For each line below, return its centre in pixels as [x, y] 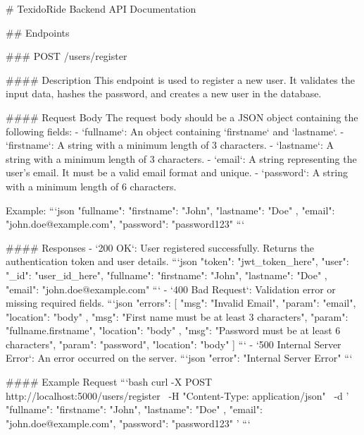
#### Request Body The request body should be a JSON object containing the [182, 117]
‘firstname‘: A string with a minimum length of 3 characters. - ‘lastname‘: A [170, 145]
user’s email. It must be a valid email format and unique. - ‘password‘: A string [177, 172]
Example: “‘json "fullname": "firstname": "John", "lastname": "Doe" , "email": [170, 210]
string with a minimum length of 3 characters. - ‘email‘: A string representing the [181, 158]
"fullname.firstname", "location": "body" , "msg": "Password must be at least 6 [173, 330]
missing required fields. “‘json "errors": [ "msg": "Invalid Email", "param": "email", [181, 303]
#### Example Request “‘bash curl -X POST [109, 382]
